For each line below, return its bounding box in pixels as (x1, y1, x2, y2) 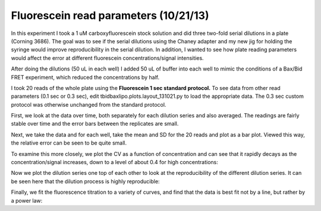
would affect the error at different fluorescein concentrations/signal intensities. (11, 54, 204, 62)
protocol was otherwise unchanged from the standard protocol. (11, 101, 166, 108)
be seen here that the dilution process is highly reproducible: (11, 178, 160, 185)
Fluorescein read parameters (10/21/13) (11, 9, 209, 22)
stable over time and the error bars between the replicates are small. (11, 120, 179, 127)
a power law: (11, 197, 43, 204)
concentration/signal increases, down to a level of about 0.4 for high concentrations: (11, 159, 218, 166)
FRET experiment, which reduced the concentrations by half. (11, 73, 160, 81)
